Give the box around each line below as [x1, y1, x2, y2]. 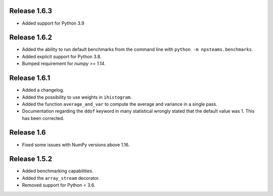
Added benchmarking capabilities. [22, 168, 94, 174]
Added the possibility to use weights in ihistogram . [22, 94, 132, 100]
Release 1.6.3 [9, 7, 53, 15]
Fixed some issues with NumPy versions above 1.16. [22, 142, 130, 148]
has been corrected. [22, 115, 64, 121]
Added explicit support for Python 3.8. [22, 53, 102, 59]
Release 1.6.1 [9, 74, 51, 83]
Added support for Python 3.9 [22, 20, 84, 26]
